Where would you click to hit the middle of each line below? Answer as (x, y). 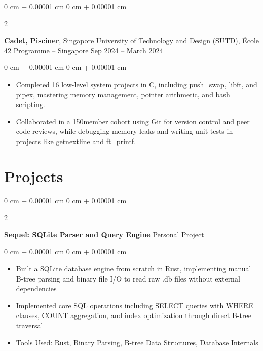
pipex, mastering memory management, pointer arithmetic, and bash (123, 94)
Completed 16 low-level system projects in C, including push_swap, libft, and (137, 84)
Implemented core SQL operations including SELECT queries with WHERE (135, 305)
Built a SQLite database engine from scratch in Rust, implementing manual (134, 269)
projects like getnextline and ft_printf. (76, 141)
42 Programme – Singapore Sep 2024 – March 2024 (84, 50)
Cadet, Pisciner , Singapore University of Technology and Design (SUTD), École (132, 40)
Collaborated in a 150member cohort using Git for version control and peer (133, 121)
